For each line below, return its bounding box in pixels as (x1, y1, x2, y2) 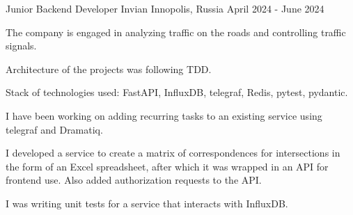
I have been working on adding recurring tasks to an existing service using (6, 108, 322, 122)
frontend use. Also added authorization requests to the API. (6, 173, 262, 187)
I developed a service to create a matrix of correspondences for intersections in (6, 145, 340, 160)
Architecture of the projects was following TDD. (6, 61, 212, 76)
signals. (6, 38, 37, 53)
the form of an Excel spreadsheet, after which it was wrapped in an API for (6, 159, 329, 173)
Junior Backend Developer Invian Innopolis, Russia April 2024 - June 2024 (6, 1, 324, 15)
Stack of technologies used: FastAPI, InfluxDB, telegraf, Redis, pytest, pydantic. (6, 85, 348, 99)
